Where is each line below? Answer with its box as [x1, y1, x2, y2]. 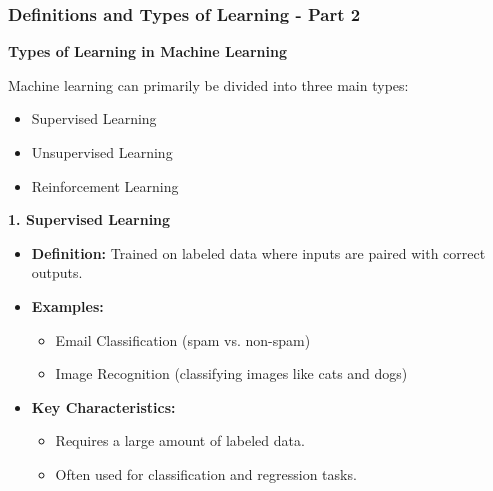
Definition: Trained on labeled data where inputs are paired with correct [31, 242, 486, 263]
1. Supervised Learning [8, 209, 171, 230]
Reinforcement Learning [31, 175, 179, 196]
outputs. [31, 262, 83, 283]
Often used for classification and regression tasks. [55, 463, 357, 484]
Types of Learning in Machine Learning [8, 41, 287, 62]
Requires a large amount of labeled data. [55, 430, 305, 451]
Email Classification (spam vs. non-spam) [55, 329, 311, 350]
